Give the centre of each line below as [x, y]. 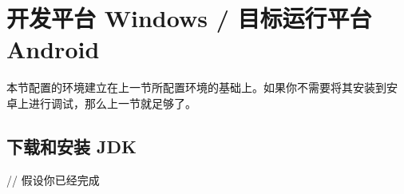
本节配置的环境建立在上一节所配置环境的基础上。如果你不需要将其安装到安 [202, 87]
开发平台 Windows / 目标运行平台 [189, 18]
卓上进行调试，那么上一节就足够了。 [101, 103]
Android [53, 49]
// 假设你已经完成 [53, 179]
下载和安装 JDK [71, 146]
